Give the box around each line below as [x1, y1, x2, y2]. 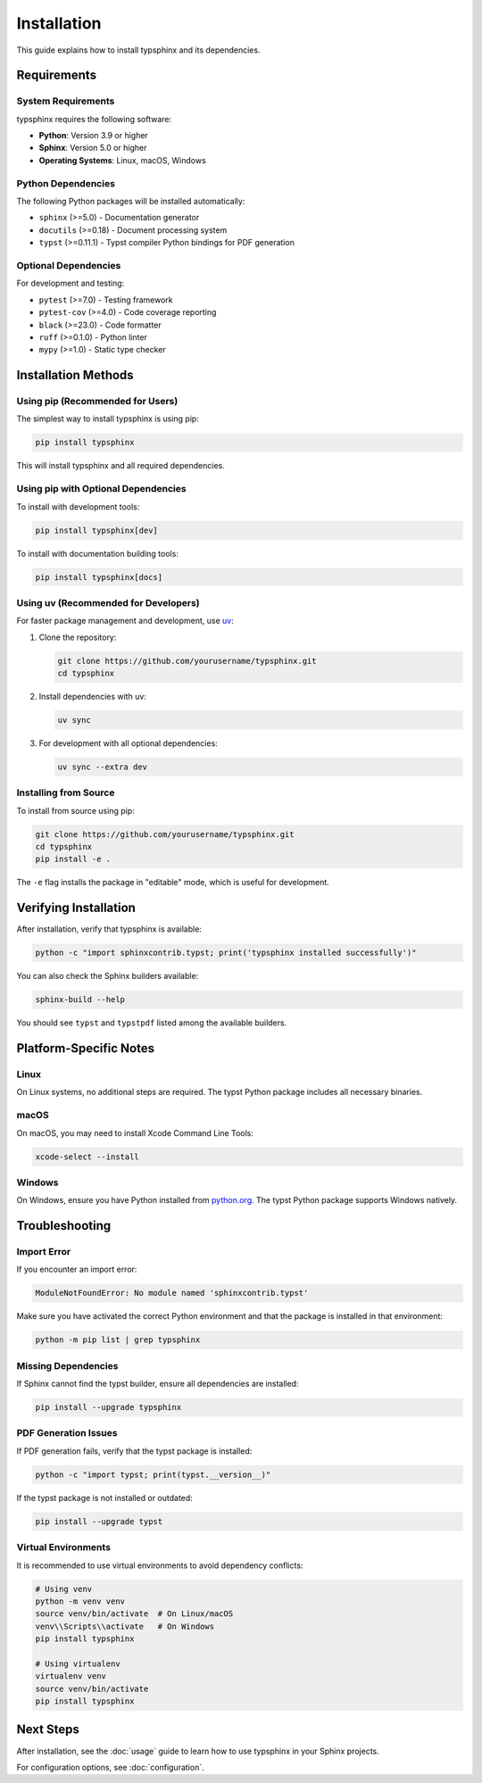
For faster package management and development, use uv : [16, 616, 234, 626]
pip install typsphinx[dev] [35, 525, 158, 535]
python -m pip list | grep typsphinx [35, 1335, 201, 1345]
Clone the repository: [38, 632, 117, 643]
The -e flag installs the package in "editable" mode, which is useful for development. [16, 877, 329, 888]
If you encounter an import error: [16, 1264, 137, 1275]
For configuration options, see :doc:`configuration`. [16, 1762, 204, 1772]
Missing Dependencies [16, 1359, 119, 1372]
